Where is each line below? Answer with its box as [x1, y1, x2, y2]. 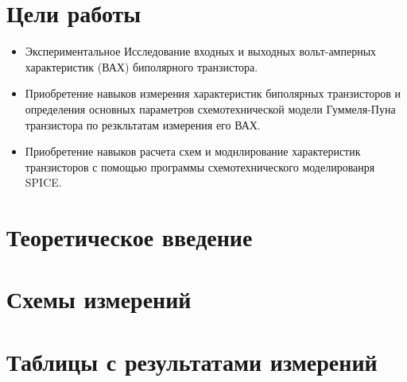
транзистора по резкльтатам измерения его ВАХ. [25, 116, 261, 133]
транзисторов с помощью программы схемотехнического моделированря [25, 158, 375, 175]
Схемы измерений [6, 283, 192, 315]
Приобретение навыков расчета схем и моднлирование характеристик [25, 143, 361, 160]
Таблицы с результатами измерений [6, 345, 378, 377]
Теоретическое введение [6, 221, 253, 253]
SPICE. [25, 174, 62, 191]
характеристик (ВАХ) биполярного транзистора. [25, 58, 258, 75]
